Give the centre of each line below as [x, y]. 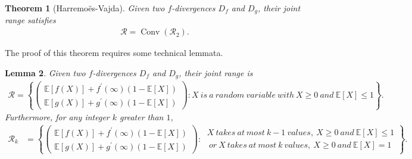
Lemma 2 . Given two [45, 72]
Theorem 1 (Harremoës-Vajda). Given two [85, 8]
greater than [142, 117]
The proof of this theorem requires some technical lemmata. [114, 53]
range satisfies [30, 20]
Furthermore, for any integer [57, 117]
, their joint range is [216, 72]
